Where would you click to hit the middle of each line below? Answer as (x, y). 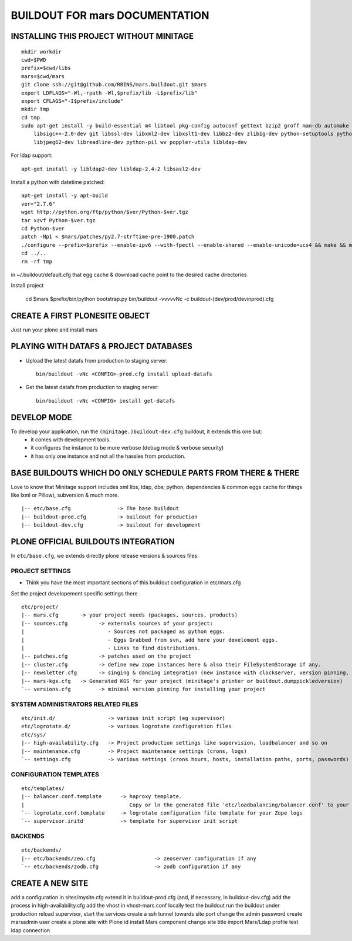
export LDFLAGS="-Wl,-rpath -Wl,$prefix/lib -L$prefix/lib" (109, 93)
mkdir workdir (41, 52)
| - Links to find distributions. (111, 648)
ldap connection (31, 930)
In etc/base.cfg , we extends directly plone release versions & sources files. (105, 556)
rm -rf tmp (37, 261)
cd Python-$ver (43, 228)
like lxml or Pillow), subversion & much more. (65, 495)
